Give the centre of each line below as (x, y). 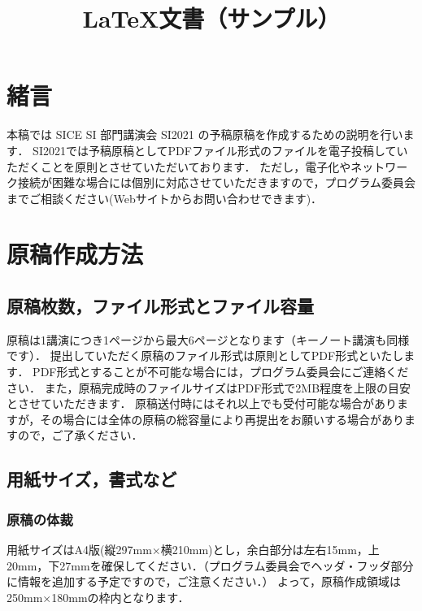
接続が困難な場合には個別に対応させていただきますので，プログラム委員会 (217, 182)
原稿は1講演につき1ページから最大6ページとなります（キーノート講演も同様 (208, 339)
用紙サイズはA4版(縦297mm (79, 550)
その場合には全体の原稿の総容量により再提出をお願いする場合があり (222, 419)
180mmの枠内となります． (120, 597)
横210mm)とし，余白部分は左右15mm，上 (270, 550)
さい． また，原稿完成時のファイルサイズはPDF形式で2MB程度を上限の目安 (209, 387)
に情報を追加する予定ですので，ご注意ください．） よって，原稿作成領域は (204, 581)
